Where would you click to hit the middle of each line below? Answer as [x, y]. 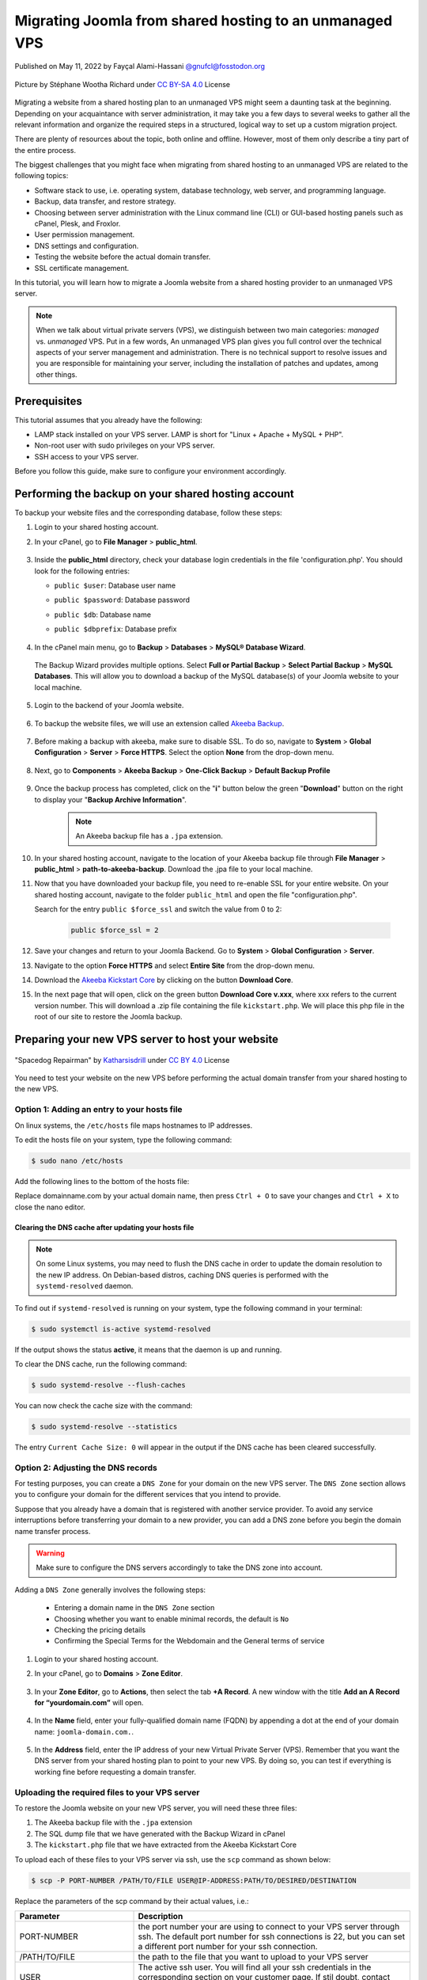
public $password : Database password [122, 600]
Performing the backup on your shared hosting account [154, 494]
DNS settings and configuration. [87, 246]
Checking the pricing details [100, 1630]
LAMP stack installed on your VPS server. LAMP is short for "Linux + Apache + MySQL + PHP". [189, 435]
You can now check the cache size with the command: [104, 1405]
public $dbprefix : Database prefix [115, 629]
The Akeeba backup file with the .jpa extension [113, 1822]
